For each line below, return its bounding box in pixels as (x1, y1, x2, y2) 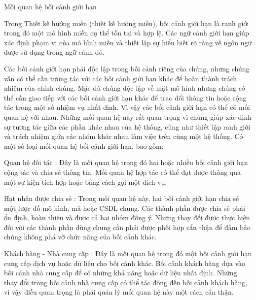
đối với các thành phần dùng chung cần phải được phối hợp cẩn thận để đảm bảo (4, 222, 251, 232)
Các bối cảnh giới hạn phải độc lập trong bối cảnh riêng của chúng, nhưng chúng (4, 63, 250, 73)
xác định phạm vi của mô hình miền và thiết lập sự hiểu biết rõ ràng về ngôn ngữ (4, 37, 252, 47)
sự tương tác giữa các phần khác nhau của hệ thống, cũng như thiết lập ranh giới (4, 121, 251, 132)
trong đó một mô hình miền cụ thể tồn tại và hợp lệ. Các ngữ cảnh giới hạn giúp (4, 28, 249, 38)
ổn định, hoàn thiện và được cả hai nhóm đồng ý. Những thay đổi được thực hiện (4, 212, 250, 223)
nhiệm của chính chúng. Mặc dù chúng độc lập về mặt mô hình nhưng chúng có (4, 83, 245, 93)
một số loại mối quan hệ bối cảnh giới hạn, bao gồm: (4, 140, 164, 151)
